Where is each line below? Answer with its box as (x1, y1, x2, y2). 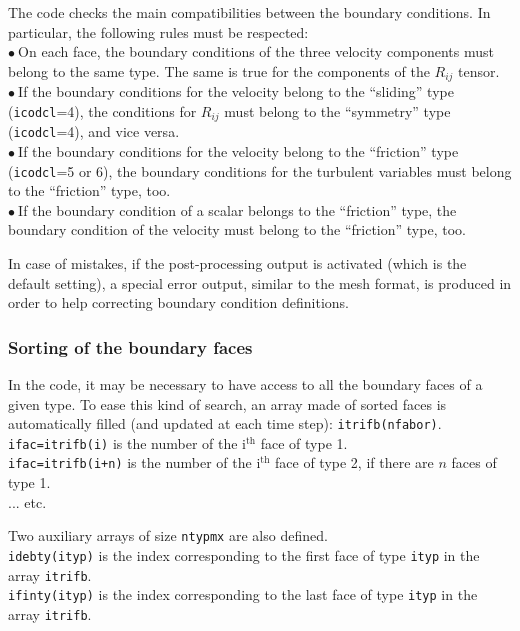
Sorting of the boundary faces (8, 334, 253, 359)
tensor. (458, 60, 500, 81)
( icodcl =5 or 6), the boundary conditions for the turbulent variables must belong (8, 160, 512, 181)
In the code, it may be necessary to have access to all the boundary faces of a (8, 373, 483, 394)
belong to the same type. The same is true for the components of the (8, 60, 430, 81)
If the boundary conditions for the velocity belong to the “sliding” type (18, 81, 454, 102)
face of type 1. (260, 432, 348, 453)
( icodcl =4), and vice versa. (8, 121, 180, 142)
